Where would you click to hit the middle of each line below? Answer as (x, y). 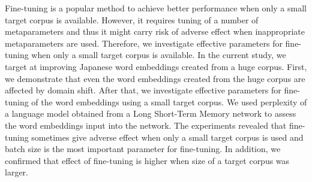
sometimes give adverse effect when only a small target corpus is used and (167, 137)
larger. (16, 172)
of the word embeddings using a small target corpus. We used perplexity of (169, 101)
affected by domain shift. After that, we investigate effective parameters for (143, 90)
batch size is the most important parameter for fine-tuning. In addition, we (143, 149)
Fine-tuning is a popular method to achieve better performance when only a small (156, 8)
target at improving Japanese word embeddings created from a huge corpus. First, (156, 66)
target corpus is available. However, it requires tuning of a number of (132, 19)
